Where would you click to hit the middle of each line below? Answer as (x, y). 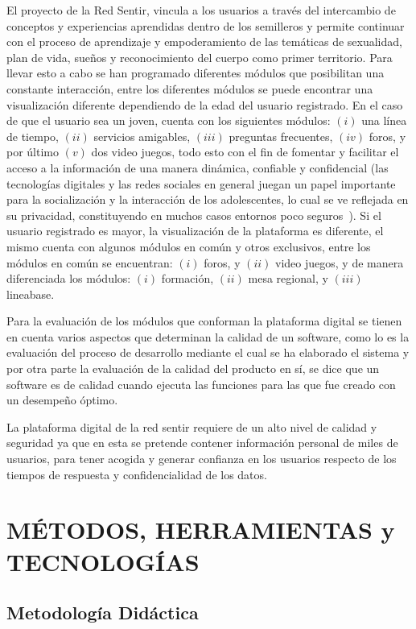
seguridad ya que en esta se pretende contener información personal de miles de (202, 443)
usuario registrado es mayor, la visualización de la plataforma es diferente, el (195, 231)
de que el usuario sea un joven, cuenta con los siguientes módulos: (169, 120)
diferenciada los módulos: (69, 278)
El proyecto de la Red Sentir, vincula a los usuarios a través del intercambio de (201, 10)
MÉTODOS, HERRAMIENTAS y (201, 530)
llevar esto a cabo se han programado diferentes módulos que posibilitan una (196, 73)
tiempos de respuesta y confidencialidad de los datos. (137, 474)
